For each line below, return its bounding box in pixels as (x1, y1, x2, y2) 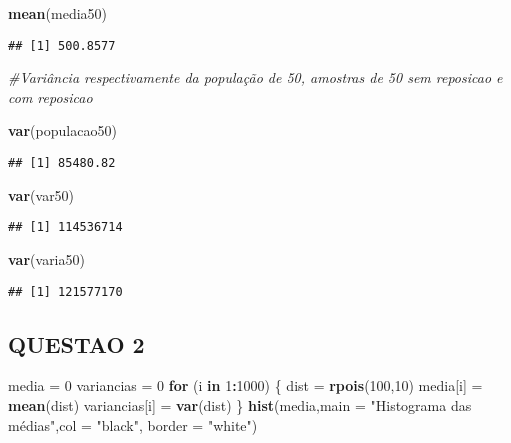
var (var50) (8, 184, 75, 205)
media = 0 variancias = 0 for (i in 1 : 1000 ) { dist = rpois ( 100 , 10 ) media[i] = (8, 375, 483, 396)
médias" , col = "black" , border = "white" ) (8, 414, 258, 435)
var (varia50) (8, 248, 85, 269)
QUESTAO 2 (8, 328, 145, 359)
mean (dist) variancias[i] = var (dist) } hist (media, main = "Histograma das (8, 394, 472, 415)
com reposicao (8, 86, 93, 107)
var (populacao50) (8, 120, 117, 141)
